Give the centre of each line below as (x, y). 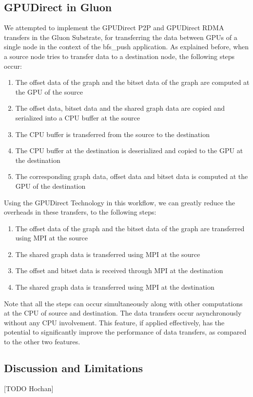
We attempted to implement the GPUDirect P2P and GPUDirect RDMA (114, 28)
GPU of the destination (50, 186)
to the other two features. (42, 342)
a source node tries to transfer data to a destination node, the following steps (119, 56)
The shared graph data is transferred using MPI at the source (108, 254)
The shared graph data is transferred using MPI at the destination (115, 287)
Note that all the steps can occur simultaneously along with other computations (123, 303)
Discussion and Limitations (74, 368)
